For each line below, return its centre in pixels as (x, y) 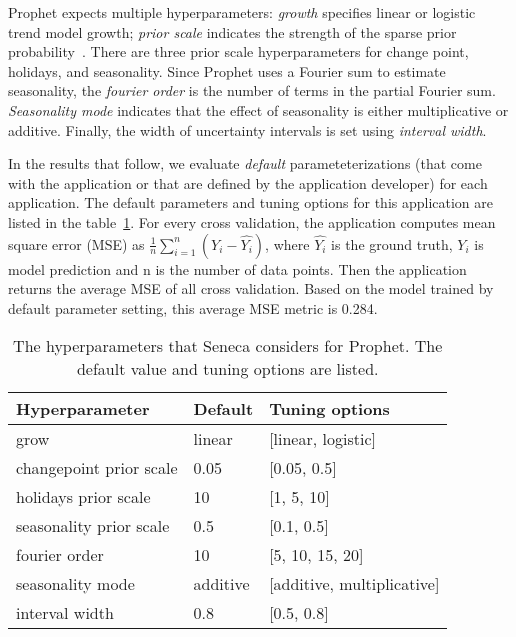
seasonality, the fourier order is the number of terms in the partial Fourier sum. (252, 90)
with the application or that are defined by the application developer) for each (248, 182)
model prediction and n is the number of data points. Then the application (237, 268)
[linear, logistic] (322, 439)
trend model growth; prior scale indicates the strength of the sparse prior (232, 31)
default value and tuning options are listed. (227, 369)
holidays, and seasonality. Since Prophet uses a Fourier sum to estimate (227, 70)
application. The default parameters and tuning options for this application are (251, 202)
